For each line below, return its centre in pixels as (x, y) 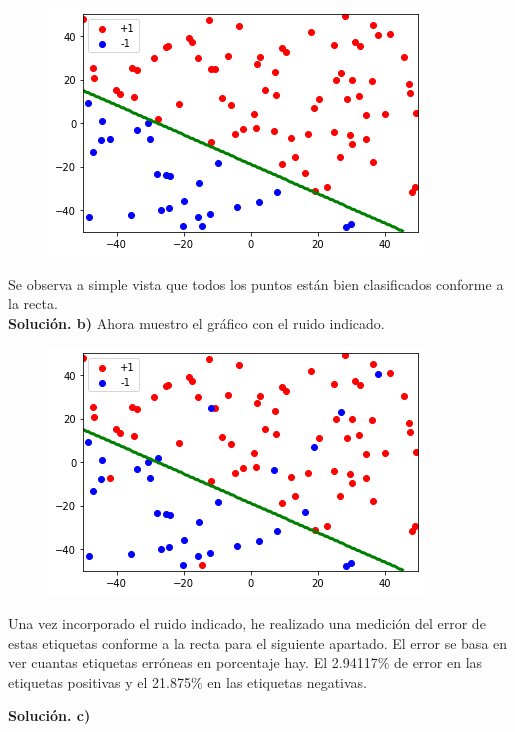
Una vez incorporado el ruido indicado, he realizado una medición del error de (247, 622)
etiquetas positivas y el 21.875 (99, 681)
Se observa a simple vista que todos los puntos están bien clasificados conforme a (256, 283)
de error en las (438, 662)
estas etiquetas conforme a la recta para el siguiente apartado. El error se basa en (258, 642)
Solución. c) (49, 715)
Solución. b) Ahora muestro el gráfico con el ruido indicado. (196, 322)
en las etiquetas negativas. (287, 681)
